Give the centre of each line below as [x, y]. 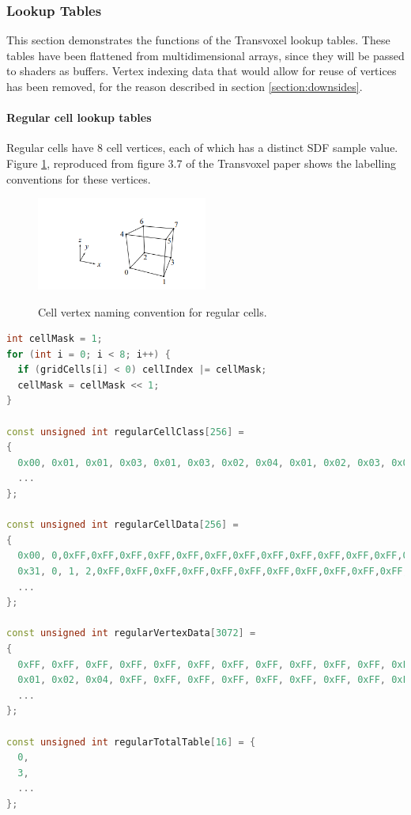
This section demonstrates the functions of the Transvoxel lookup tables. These [198, 40]
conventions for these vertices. [79, 178]
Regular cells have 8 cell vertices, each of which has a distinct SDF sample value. [202, 148]
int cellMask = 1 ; [55, 339]
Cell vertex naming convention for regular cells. [153, 311]
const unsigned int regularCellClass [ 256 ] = [125, 432]
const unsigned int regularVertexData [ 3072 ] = [131, 633]
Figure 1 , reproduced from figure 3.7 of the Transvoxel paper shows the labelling [202, 163]
